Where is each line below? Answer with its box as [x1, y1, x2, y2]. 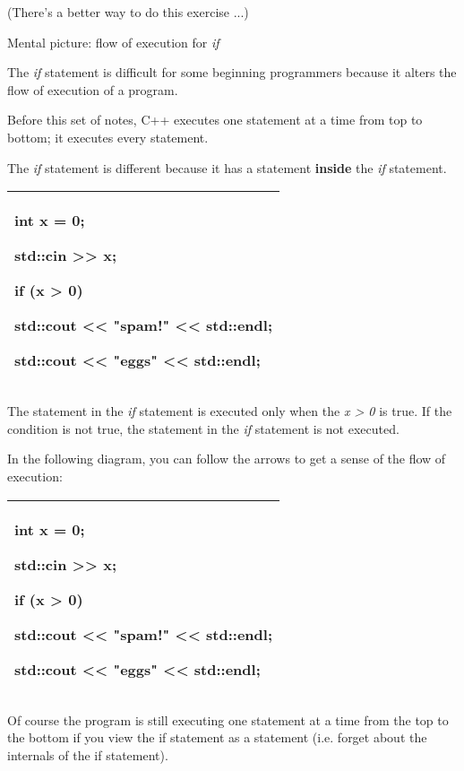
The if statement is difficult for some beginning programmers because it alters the [7, 63, 457, 82]
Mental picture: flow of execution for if [7, 32, 219, 51]
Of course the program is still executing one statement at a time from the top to [7, 710, 449, 729]
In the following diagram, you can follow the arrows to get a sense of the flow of [7, 449, 446, 468]
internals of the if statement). [7, 745, 168, 764]
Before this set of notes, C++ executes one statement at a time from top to [7, 110, 423, 129]
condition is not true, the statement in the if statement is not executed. [7, 419, 400, 437]
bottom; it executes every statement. [7, 127, 209, 146]
